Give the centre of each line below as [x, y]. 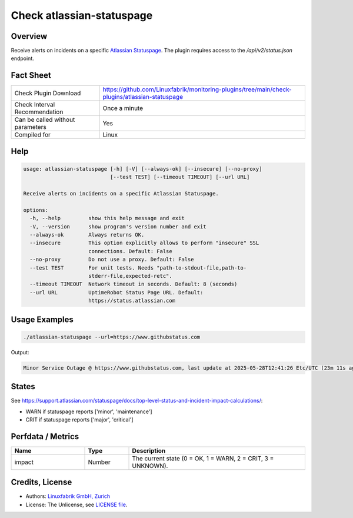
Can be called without [45, 119]
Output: [20, 352]
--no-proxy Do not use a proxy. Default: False [112, 260]
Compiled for [33, 135]
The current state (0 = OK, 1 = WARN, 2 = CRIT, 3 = [203, 458]
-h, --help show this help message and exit [107, 218]
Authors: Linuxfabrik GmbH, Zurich [68, 496]
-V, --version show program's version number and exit [118, 226]
